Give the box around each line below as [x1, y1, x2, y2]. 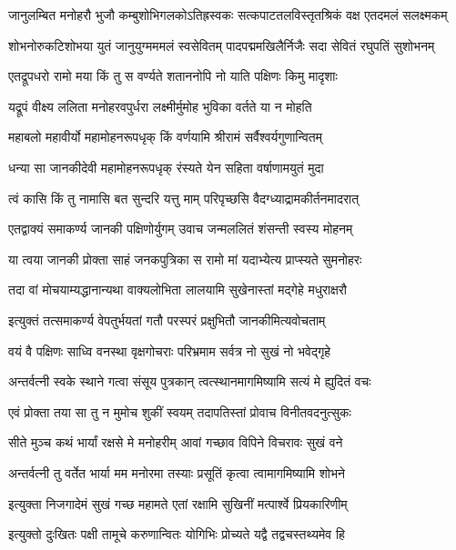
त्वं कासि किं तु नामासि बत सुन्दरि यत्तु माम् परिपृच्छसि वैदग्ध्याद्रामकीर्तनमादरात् [8, 188, 360, 207]
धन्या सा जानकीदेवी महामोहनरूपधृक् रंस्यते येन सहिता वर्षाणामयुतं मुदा [8, 157, 324, 176]
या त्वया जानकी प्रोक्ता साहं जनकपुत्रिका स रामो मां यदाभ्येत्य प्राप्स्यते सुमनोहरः [8, 249, 362, 268]
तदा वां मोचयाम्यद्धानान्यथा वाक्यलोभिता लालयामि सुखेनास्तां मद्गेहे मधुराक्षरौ [8, 280, 347, 299]
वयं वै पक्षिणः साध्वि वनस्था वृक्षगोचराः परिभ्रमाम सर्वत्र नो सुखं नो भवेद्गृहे [8, 341, 331, 360]
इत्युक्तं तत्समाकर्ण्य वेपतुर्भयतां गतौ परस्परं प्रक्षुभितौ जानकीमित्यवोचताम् [8, 310, 326, 329]
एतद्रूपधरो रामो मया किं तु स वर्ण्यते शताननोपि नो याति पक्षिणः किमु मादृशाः [8, 66, 338, 85]
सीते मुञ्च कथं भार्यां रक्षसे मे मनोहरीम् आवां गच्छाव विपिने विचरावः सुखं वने [8, 433, 343, 452]
